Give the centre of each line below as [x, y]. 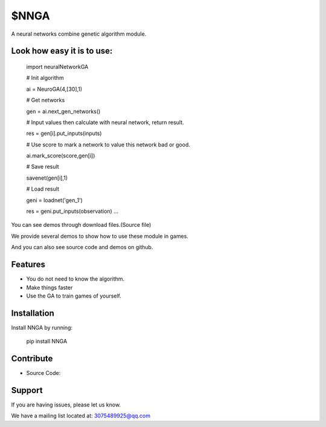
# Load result [43, 189]
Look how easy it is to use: [62, 51]
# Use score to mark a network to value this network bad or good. [108, 145]
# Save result [43, 167]
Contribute [32, 359]
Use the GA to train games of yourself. [74, 296]
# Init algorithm [45, 78]
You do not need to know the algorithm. [75, 279]
